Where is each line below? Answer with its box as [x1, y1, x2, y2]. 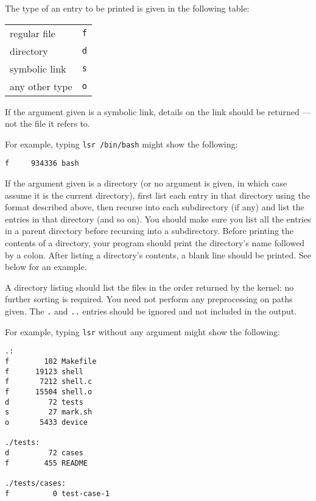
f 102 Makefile [5, 357, 97, 366]
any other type [10, 79, 72, 93]
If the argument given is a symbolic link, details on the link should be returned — [5, 105, 311, 118]
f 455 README [5, 458, 88, 467]
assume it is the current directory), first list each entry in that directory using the [5, 188, 310, 201]
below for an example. [5, 260, 87, 273]
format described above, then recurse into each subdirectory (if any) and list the [5, 201, 304, 213]
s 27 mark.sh [5, 408, 93, 417]
